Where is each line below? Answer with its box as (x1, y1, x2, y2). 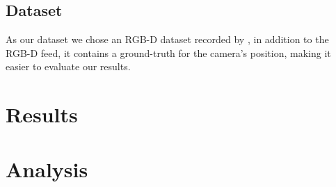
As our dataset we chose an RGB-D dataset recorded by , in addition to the (6, 32, 329, 47)
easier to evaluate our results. (6, 59, 131, 74)
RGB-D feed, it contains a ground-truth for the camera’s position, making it (6, 45, 331, 60)
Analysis (6, 154, 88, 183)
